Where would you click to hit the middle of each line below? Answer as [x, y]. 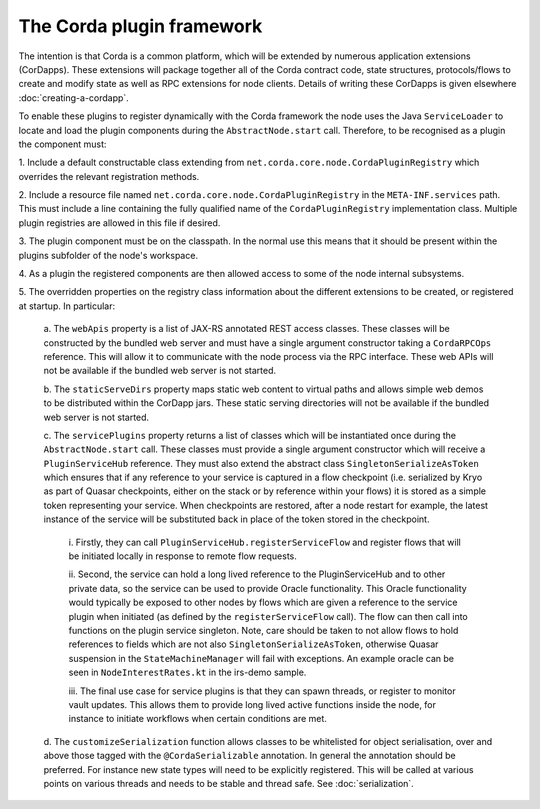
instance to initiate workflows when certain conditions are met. [197, 719]
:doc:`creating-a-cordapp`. [73, 97]
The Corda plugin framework [140, 26]
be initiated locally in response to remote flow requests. [182, 556]
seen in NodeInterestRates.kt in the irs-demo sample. [187, 672]
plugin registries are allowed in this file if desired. [119, 222]
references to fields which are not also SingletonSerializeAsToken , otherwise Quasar [253, 644]
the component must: [62, 144]
